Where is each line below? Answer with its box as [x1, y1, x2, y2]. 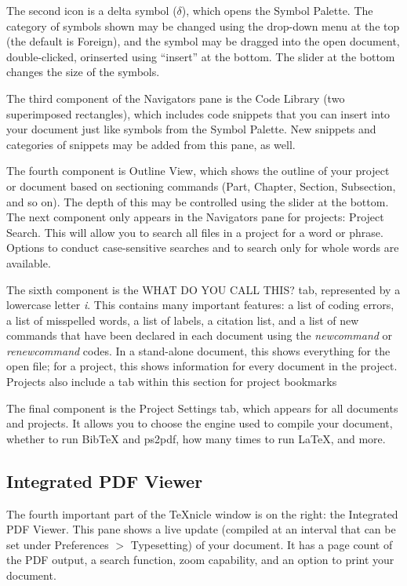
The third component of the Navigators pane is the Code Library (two [6, 89, 345, 106]
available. [6, 254, 51, 271]
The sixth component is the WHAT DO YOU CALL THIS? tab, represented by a [6, 281, 401, 297]
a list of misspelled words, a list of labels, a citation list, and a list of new [6, 311, 359, 328]
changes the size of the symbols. [6, 64, 160, 80]
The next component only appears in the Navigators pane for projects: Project [6, 209, 384, 225]
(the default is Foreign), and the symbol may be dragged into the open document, [6, 33, 400, 49]
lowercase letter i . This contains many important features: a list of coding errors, [6, 297, 394, 313]
